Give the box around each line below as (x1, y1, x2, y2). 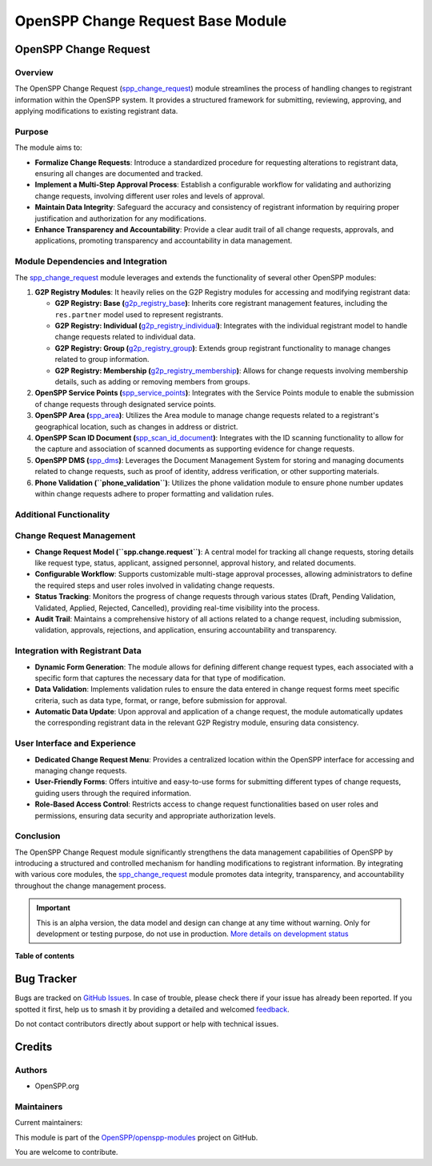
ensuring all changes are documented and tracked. (34, 169, 203, 179)
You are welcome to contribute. (14, 1148, 118, 1157)
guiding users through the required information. (34, 788, 192, 798)
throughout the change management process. (14, 881, 166, 891)
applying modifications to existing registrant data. (14, 107, 178, 116)
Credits (14, 1039, 53, 1053)
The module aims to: (14, 143, 83, 152)
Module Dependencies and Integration (14, 256, 167, 267)
